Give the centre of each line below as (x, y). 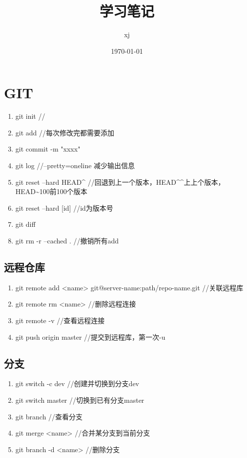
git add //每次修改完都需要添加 (65, 132)
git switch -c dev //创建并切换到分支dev (77, 383)
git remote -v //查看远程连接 (60, 320)
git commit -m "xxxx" (48, 149)
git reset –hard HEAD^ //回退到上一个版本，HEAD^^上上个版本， (120, 182)
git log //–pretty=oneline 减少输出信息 (75, 165)
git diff (25, 224)
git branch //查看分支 (49, 416)
